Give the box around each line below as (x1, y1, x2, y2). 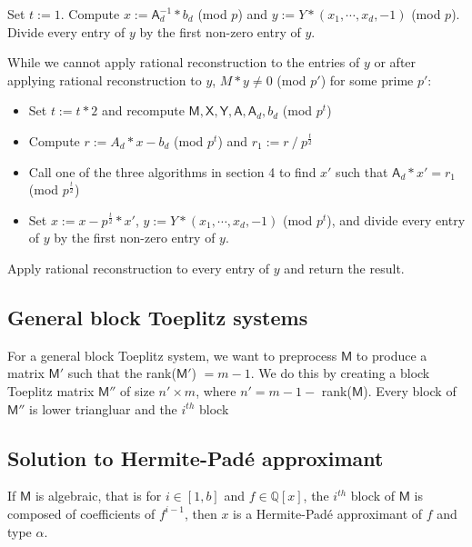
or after (374, 53, 417, 72)
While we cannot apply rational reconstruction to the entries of (7, 53, 360, 72)
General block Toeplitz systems (7, 303, 308, 331)
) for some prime (320, 70, 414, 89)
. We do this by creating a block (250, 363, 430, 383)
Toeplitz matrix (7, 381, 95, 400)
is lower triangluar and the (29, 399, 177, 418)
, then (184, 503, 217, 522)
